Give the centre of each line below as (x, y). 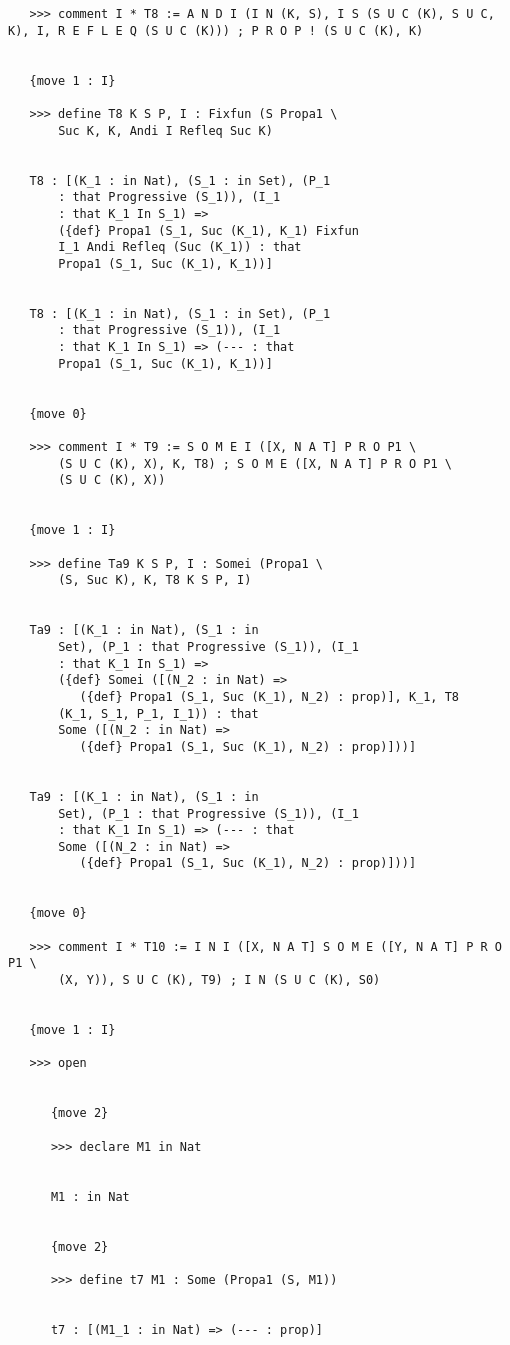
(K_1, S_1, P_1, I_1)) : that (158, 713)
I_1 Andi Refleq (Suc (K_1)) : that (180, 247)
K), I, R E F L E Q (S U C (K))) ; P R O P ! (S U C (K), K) (216, 30)
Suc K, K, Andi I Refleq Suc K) (165, 130)
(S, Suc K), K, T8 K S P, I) (155, 580)
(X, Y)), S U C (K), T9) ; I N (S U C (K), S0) (219, 980)
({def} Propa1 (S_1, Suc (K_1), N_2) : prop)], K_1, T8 (269, 696)
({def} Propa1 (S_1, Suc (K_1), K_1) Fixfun (208, 230)
